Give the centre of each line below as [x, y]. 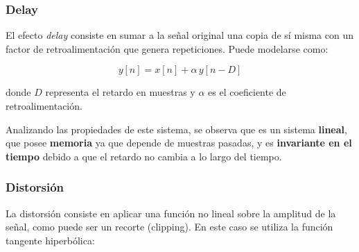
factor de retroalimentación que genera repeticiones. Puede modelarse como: [167, 48]
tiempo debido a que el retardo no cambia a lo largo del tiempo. [144, 156]
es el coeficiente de [247, 92]
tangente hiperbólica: [50, 240]
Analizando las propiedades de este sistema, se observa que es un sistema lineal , [176, 129]
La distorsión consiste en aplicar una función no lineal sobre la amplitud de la [171, 213]
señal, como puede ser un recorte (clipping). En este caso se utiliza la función [169, 227]
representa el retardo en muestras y [120, 92]
